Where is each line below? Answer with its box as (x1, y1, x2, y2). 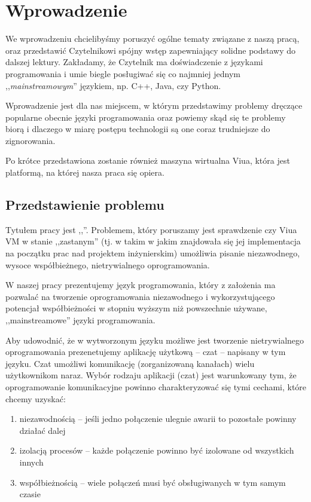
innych (19, 455, 44, 468)
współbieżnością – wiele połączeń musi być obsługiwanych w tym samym (19, 476, 286, 488)
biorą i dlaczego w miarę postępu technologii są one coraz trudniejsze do (5, 123, 270, 135)
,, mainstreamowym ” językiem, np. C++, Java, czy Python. (5, 79, 221, 91)
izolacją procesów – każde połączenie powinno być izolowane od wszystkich (19, 444, 294, 457)
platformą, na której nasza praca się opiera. (5, 166, 164, 179)
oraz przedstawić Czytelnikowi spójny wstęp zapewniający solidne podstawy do (5, 44, 296, 56)
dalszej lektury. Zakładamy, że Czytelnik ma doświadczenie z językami (5, 56, 263, 68)
